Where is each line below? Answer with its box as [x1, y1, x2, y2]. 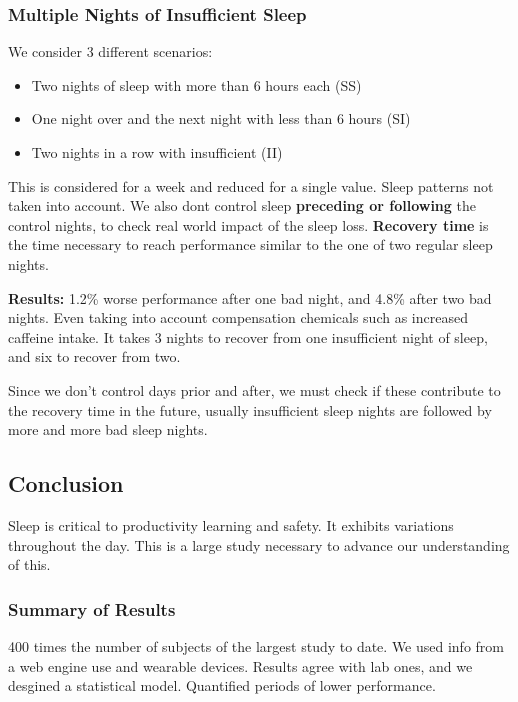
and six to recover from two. [8, 346, 181, 367]
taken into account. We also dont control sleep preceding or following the [8, 195, 476, 216]
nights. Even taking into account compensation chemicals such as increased [8, 307, 468, 328]
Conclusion [8, 468, 124, 499]
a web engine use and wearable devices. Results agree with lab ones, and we [8, 655, 473, 676]
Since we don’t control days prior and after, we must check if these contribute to [8, 379, 501, 400]
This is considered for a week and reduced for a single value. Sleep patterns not [8, 175, 494, 196]
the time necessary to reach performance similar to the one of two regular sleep [8, 234, 493, 255]
